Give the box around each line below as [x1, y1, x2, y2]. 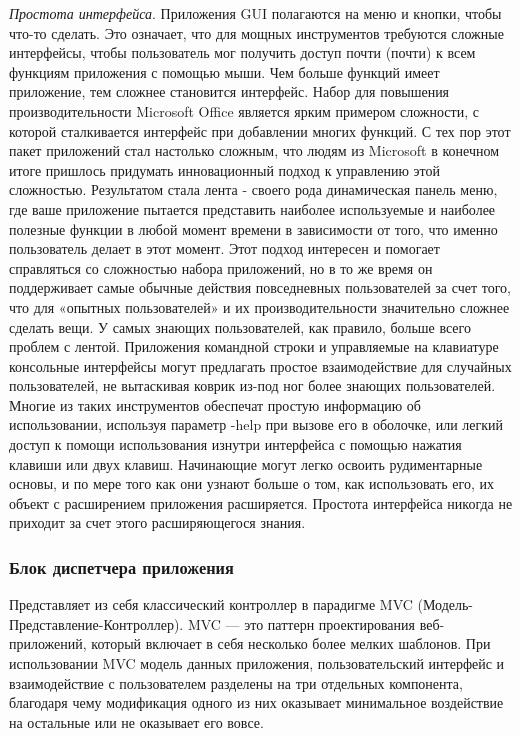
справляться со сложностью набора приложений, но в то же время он [9, 257, 433, 278]
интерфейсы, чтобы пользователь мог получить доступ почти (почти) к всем [9, 42, 476, 63]
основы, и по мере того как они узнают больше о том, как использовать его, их [9, 473, 494, 494]
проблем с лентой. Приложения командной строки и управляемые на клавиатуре [9, 336, 499, 357]
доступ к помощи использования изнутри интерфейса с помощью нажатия [9, 434, 462, 455]
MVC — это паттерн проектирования [187, 613, 415, 634]
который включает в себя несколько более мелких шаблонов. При [91, 633, 491, 654]
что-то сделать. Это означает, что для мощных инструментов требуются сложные [9, 22, 504, 43]
